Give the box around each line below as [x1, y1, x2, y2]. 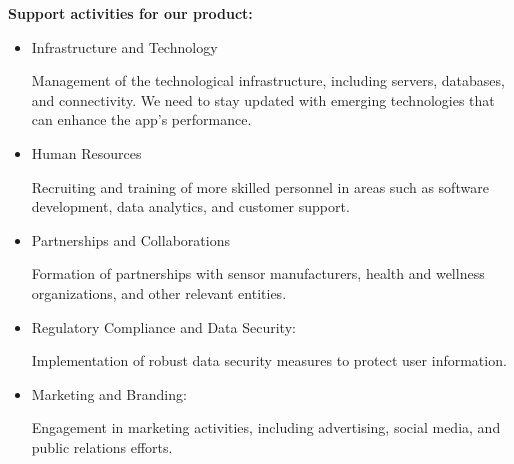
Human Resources [31, 142, 142, 163]
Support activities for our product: [8, 3, 253, 23]
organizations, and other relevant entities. [31, 282, 287, 303]
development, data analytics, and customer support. [31, 196, 350, 217]
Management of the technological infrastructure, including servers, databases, [31, 70, 505, 91]
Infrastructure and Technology [31, 36, 218, 57]
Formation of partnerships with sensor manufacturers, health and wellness [31, 263, 485, 284]
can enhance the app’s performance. [31, 109, 252, 130]
